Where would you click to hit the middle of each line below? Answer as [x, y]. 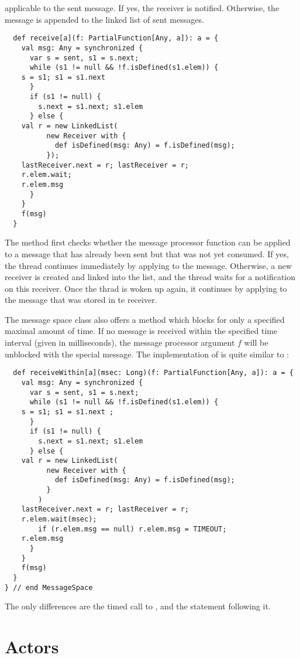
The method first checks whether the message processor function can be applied [148, 242]
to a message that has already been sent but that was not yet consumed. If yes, [147, 253]
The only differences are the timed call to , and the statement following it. [138, 606]
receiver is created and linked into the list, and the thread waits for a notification [150, 277]
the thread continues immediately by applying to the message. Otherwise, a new [149, 265]
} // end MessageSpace [49, 587]
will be [256, 342]
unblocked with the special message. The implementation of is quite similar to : [147, 354]
